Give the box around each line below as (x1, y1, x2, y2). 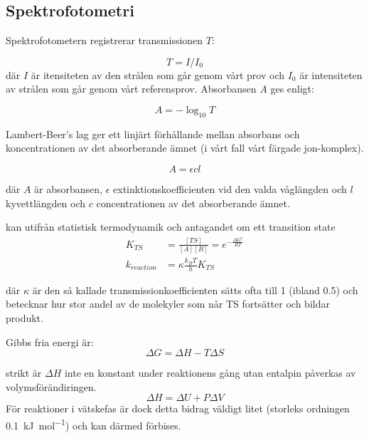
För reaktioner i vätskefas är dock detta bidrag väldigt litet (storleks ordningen (6, 401, 350, 416)
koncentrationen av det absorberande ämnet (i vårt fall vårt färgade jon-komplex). (6, 140, 364, 155)
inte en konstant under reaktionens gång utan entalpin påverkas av (64, 365, 356, 380)
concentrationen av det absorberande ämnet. (96, 195, 290, 210)
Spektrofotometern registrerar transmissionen (6, 33, 203, 48)
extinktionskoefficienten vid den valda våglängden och (113, 181, 347, 196)
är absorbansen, (34, 181, 103, 196)
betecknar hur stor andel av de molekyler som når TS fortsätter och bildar (6, 296, 330, 311)
